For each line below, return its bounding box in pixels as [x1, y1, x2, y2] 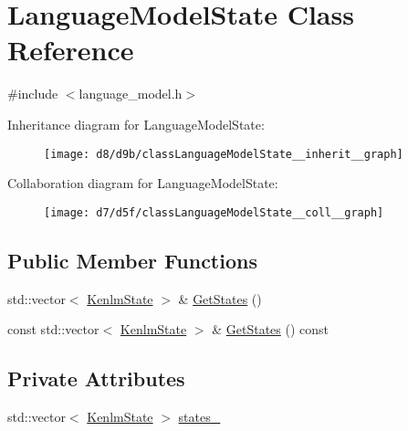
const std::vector [7, 320, 99, 339]
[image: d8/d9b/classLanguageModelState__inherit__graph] [44, 147, 403, 161]
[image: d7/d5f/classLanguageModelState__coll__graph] [44, 205, 384, 219]
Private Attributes [7, 364, 185, 393]
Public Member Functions [7, 246, 257, 274]
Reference [7, 31, 134, 68]
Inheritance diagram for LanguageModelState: [7, 114, 265, 133]
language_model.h [78, 84, 183, 103]
